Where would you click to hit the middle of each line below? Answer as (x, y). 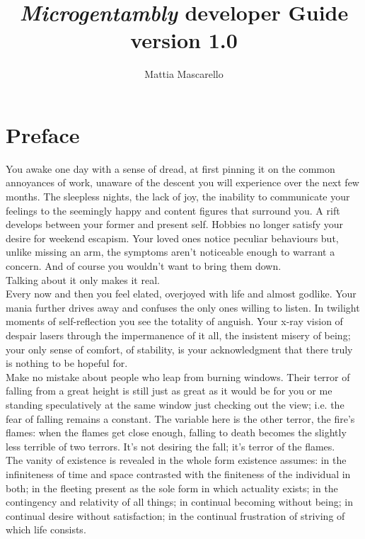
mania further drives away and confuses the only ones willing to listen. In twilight (183, 307)
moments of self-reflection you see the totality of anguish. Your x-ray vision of (174, 321)
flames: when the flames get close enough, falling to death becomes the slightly (176, 432)
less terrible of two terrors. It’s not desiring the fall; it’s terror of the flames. (170, 446)
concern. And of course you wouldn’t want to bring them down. (144, 266)
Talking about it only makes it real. (83, 279)
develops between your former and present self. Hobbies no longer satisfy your (175, 224)
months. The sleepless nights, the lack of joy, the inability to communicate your (178, 197)
